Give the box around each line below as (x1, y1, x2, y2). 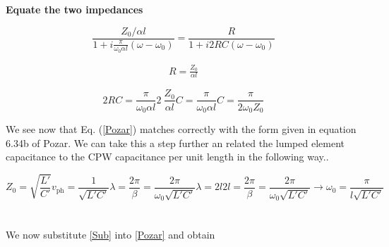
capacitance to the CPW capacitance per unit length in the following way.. (6, 149, 329, 164)
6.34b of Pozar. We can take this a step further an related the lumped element (6, 135, 345, 150)
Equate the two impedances (6, 2, 143, 16)
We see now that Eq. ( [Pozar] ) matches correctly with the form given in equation (6, 121, 357, 136)
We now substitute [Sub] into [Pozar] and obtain (6, 227, 215, 242)
